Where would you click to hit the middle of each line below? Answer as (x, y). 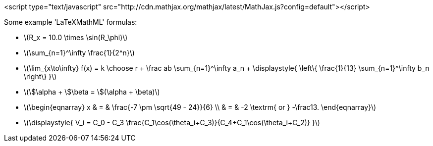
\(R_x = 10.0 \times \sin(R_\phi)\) (76, 37)
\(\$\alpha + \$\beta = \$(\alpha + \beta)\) (92, 92)
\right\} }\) (40, 76)
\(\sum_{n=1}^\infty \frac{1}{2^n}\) (79, 53)
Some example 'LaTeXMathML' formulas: (71, 22)
